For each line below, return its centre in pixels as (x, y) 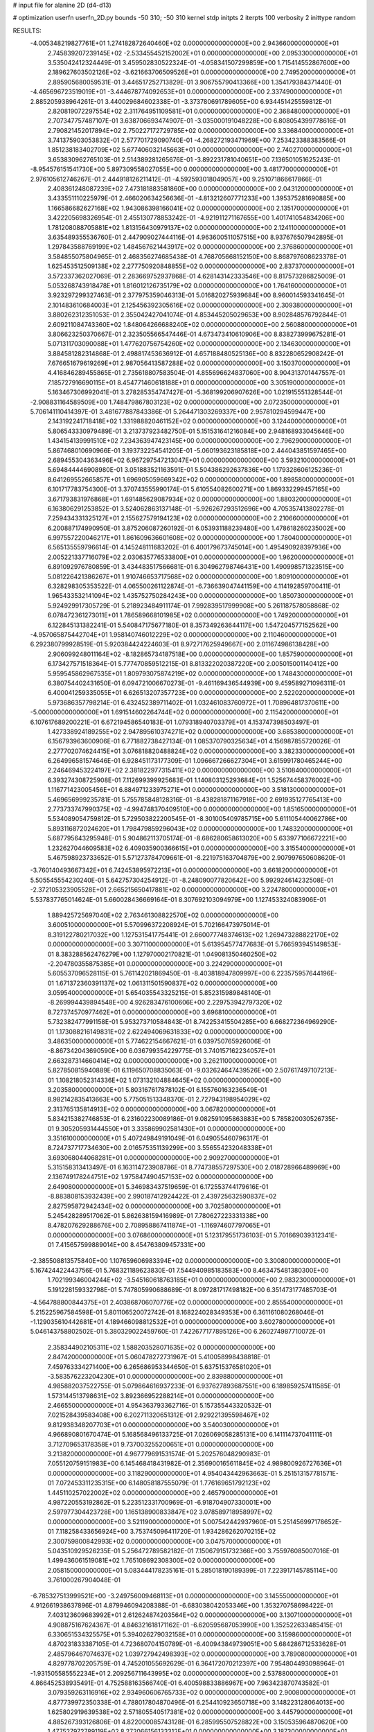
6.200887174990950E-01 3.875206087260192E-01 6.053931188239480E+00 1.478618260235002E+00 (197, 528)
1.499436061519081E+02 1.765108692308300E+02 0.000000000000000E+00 (161, 1561)
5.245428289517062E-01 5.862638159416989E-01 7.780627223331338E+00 (158, 1216)
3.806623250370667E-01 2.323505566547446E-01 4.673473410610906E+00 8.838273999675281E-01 (196, 334)
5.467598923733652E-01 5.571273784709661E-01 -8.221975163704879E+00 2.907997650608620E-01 (196, 857)
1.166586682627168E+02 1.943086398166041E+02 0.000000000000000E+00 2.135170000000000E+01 (198, 208)
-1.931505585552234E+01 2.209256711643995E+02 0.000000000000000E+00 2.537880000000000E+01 (184, 1673)
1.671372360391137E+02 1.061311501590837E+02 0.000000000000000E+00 (167, 983)
